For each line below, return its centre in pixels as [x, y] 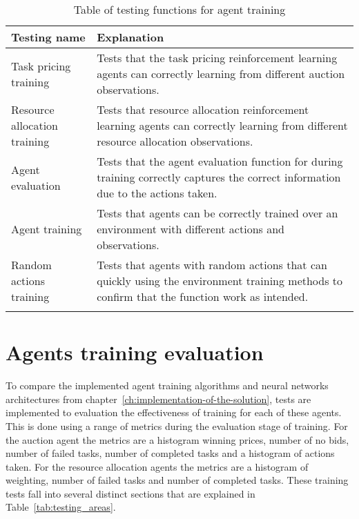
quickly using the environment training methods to [220, 281]
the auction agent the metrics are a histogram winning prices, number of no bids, [177, 439]
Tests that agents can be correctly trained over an [217, 213]
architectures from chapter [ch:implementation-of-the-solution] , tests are [158, 399]
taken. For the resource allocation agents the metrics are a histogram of [157, 466]
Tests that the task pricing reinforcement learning [217, 58]
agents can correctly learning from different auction [221, 74]
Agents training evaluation [135, 352]
